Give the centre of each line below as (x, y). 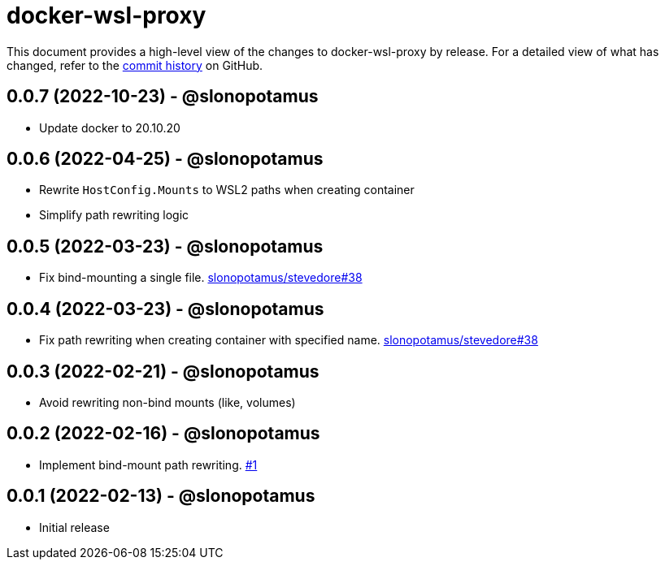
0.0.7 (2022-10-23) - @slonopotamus (163, 97)
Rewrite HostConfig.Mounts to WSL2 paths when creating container (227, 190)
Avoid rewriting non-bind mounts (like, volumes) (167, 402)
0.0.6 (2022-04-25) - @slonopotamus (165, 159)
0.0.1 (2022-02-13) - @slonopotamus (161, 496)
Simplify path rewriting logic (114, 215)
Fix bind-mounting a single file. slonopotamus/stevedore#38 (201, 278)
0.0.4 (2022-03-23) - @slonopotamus (165, 309)
